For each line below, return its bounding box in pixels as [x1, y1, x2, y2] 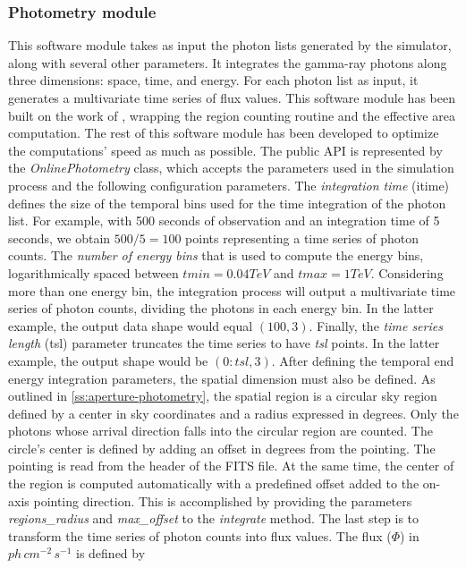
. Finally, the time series [309, 316, 443, 335]
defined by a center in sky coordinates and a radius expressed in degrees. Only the [8, 403, 459, 422]
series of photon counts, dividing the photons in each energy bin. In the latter [8, 299, 434, 318]
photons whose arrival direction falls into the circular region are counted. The [8, 421, 433, 440]
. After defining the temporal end [271, 351, 454, 369]
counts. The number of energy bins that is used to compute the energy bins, [8, 246, 424, 265]
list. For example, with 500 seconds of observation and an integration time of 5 [8, 211, 440, 230]
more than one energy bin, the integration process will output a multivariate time [8, 281, 456, 300]
